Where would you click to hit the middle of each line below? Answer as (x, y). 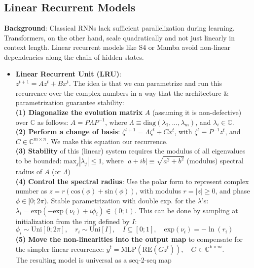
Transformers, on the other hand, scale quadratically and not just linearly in (120, 37)
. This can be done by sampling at (186, 210)
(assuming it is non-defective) (197, 112)
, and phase (233, 191)
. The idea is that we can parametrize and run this (145, 83)
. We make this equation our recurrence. (107, 141)
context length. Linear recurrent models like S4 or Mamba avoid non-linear (117, 47)
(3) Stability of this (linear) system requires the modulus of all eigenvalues (130, 151)
